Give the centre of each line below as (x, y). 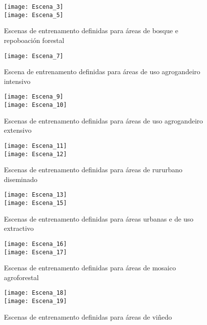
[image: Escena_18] (35, 293)
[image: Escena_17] (35, 252)
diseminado (21, 179)
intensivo (17, 81)
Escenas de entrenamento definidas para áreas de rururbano (93, 170)
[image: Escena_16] (35, 244)
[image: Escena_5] (34, 15)
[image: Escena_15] (35, 203)
